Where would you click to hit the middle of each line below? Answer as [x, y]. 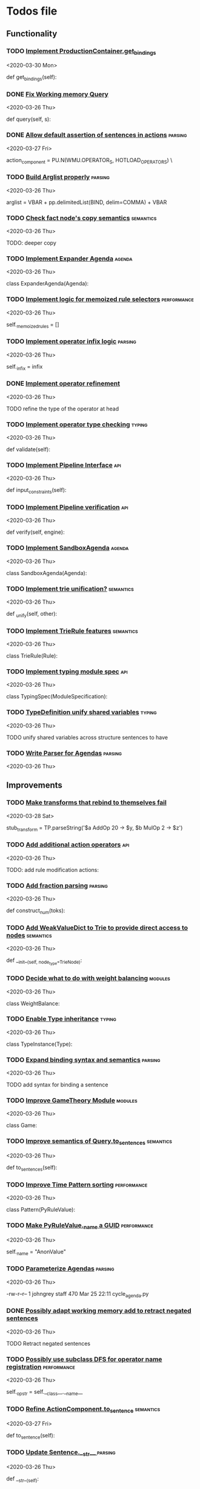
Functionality [32, 34]
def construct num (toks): [36, 911]
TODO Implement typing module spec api [67, 671]
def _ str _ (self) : [23, 1479]
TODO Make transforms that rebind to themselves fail [86, 803]
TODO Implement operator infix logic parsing [71, 341]
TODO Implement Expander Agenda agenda [69, 258]
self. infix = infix [25, 367]
